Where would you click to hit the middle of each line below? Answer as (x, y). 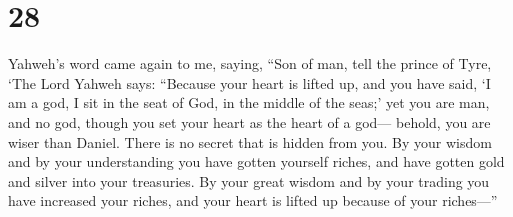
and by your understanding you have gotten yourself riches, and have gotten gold (256, 161)
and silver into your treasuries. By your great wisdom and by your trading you (249, 180)
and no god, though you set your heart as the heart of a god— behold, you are (249, 121)
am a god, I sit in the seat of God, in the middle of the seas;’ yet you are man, (249, 102)
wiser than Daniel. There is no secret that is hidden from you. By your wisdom (250, 141)
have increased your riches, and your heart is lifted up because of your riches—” (253, 200)
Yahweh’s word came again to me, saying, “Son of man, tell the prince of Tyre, (250, 63)
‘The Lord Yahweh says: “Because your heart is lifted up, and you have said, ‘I (249, 82)
